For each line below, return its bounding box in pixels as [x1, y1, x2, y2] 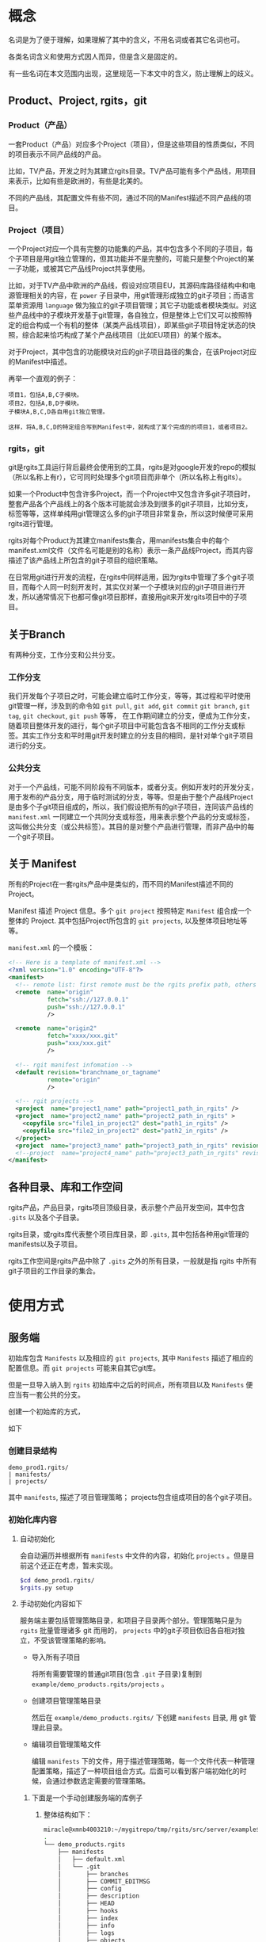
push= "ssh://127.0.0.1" [47, 1003, 126, 1011]
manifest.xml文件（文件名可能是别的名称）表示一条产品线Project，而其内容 [8, 546, 253, 555]
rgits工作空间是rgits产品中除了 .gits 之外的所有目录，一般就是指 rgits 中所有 [8, 1257, 257, 1266]
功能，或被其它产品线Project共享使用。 [21, 263, 150, 273]
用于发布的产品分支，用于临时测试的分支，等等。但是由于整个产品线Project [8, 792, 253, 801]
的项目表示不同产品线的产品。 [8, 149, 105, 158]
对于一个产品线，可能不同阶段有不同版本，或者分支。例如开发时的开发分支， [8, 782, 258, 792]
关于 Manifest [8, 857, 77, 871]
